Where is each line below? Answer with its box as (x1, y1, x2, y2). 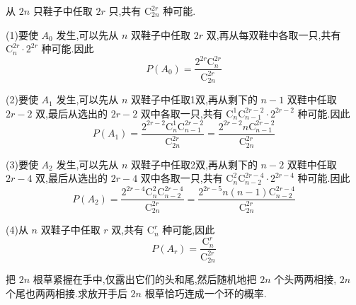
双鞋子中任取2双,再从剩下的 (131, 156, 258, 171)
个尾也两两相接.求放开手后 (6, 285, 127, 300)
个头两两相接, (274, 272, 337, 287)
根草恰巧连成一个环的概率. (144, 285, 267, 300)
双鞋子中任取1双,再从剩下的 (131, 92, 258, 107)
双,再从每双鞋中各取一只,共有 (206, 27, 341, 42)
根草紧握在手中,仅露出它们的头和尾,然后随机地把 (33, 272, 257, 287)
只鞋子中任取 (33, 4, 93, 18)
